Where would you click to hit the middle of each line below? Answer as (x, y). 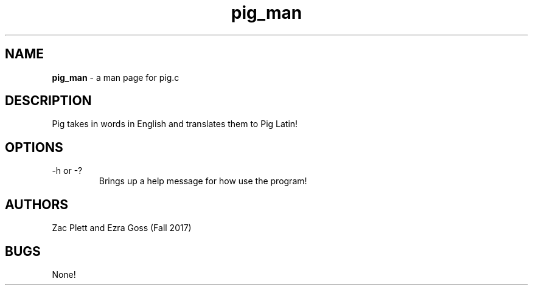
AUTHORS (37, 204)
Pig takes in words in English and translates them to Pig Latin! (175, 124)
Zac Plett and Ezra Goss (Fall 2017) (122, 228)
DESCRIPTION (48, 101)
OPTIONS (34, 147)
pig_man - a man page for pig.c (116, 77)
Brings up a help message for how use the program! (203, 181)
